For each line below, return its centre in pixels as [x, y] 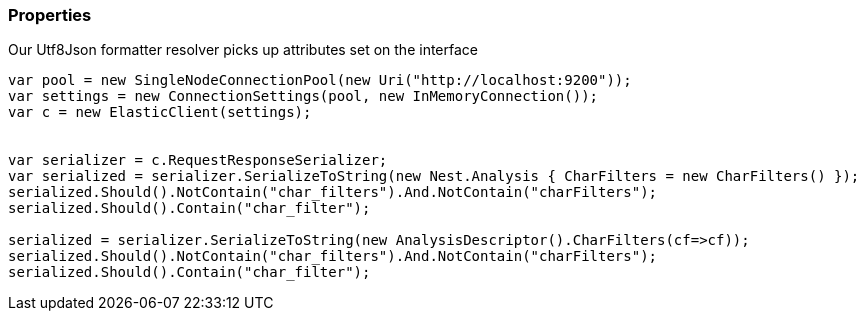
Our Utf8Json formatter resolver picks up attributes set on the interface [243, 50]
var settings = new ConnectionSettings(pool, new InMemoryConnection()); [303, 96]
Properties [50, 15]
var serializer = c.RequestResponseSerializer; [198, 160]
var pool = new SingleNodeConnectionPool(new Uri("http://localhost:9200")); [320, 80]
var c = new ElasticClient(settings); [160, 112]
